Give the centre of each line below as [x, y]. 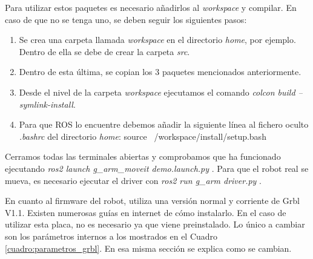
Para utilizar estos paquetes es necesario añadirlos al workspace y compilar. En [151, 7]
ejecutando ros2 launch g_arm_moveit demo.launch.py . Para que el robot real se [157, 168]
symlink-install [46, 104]
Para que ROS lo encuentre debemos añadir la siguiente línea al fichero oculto [164, 124]
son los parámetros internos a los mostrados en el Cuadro [111, 236]
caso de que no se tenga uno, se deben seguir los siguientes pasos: [126, 19]
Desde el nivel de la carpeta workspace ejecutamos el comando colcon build [157, 92]
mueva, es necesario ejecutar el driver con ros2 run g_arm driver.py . [133, 180]
